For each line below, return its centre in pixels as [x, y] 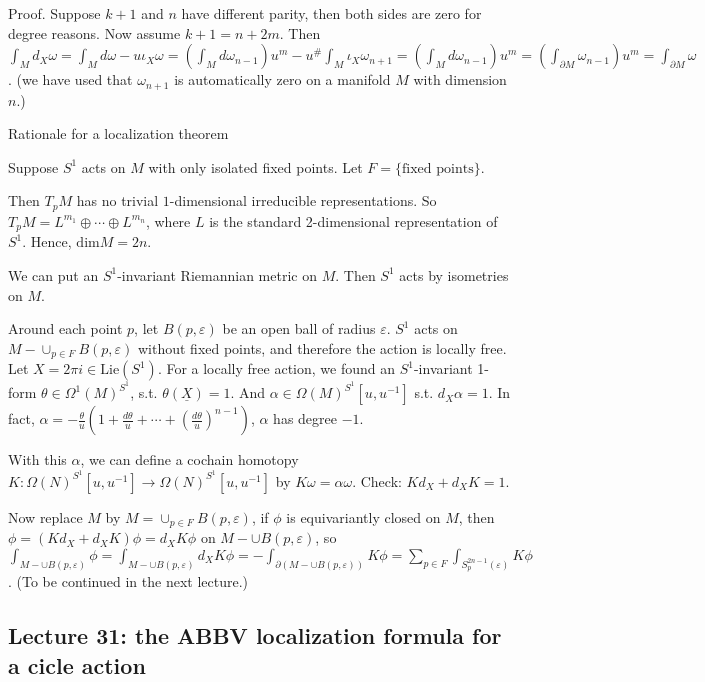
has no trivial [117, 200]
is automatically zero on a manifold [282, 79]
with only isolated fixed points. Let [255, 166]
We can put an [53, 274]
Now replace [45, 516]
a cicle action [77, 664]
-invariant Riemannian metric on [217, 274]
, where [168, 220]
